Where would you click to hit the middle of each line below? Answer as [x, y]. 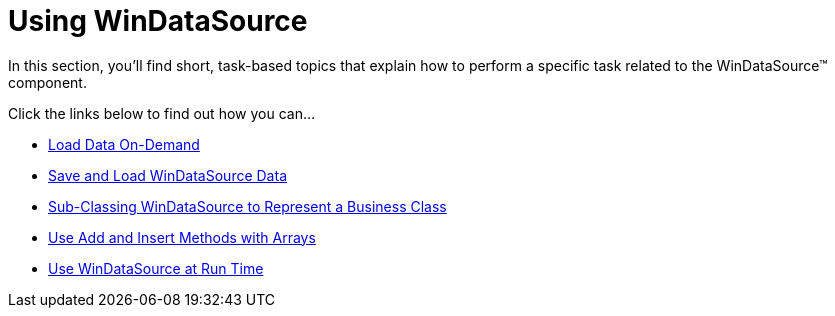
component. [47, 82]
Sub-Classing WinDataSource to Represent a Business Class [247, 206]
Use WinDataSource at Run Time [156, 268]
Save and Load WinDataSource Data [167, 175]
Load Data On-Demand [124, 144]
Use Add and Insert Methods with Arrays [182, 237]
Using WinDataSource [158, 21]
